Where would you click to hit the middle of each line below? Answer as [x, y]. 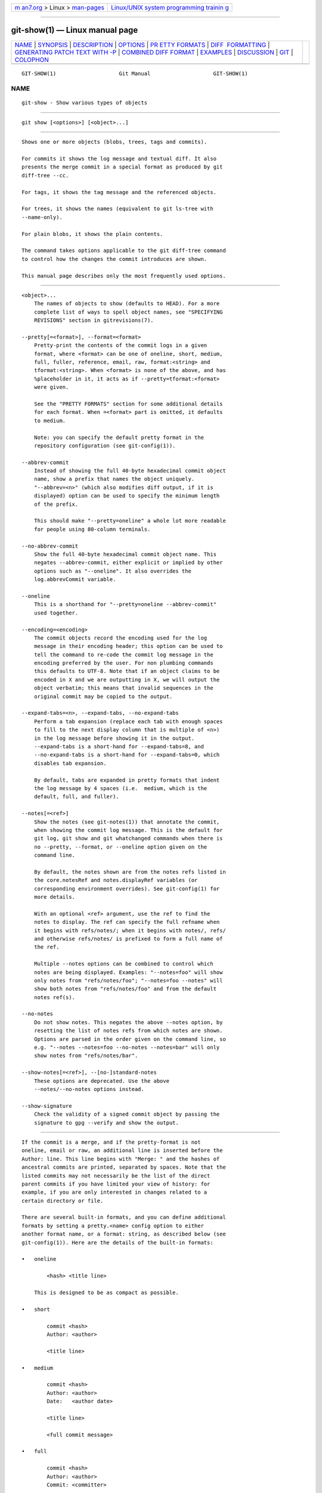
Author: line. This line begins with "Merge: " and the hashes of [121, 1159]
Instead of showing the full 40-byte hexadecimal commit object [130, 471]
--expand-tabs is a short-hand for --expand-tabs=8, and [119, 746]
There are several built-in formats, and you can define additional [124, 1217]
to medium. [50, 420]
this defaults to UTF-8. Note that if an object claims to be [127, 671]
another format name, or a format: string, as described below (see [124, 1234]
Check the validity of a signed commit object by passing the [127, 1114]
